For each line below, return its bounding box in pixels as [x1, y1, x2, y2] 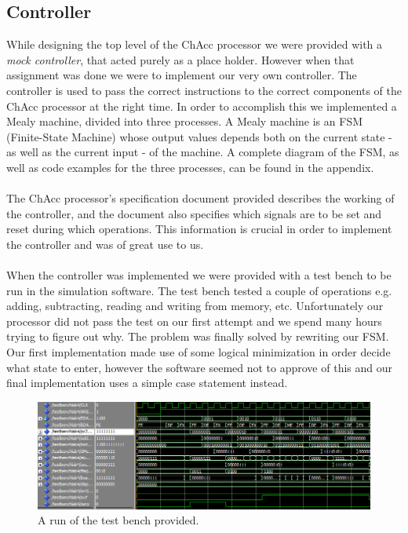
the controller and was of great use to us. [6, 235, 204, 252]
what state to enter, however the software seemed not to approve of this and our [6, 359, 393, 375]
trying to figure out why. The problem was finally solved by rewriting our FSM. [6, 328, 389, 345]
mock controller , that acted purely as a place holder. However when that [6, 51, 355, 68]
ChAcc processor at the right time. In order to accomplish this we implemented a [6, 97, 397, 114]
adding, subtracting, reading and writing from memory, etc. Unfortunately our [6, 298, 384, 314]
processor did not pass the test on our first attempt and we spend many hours [6, 312, 382, 329]
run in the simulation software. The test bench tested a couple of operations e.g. [6, 282, 392, 298]
